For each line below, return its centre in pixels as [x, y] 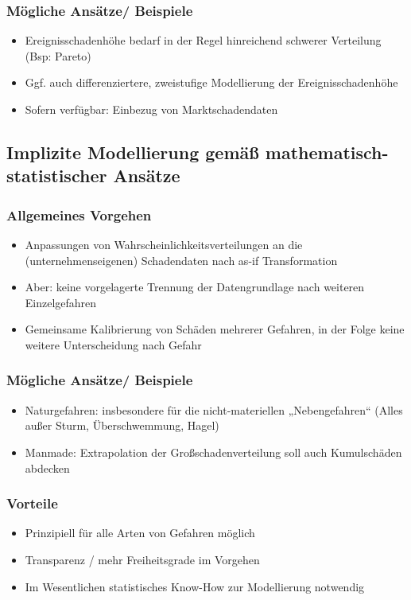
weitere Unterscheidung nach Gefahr [113, 344]
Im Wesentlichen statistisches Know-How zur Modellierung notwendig [195, 586]
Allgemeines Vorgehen [79, 214]
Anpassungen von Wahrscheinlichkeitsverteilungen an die [164, 244]
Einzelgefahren [61, 302]
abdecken [47, 468]
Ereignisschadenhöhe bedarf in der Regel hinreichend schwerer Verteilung [203, 40]
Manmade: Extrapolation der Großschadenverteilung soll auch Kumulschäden [213, 452]
